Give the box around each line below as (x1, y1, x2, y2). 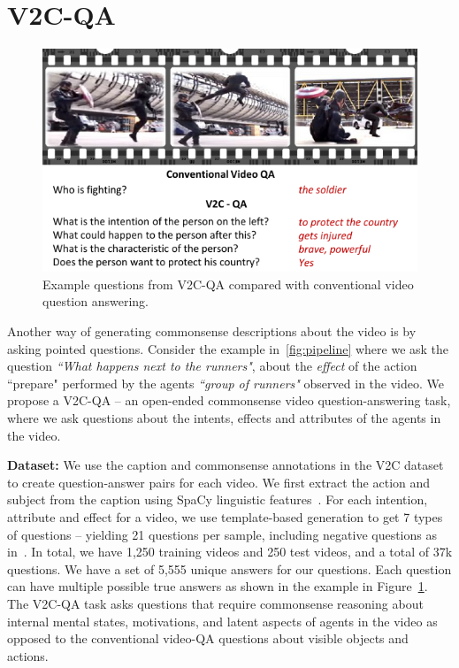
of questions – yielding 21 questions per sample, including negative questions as (7, 525, 437, 543)
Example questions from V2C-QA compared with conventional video (42, 274, 414, 293)
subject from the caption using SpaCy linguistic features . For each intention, (7, 490, 428, 509)
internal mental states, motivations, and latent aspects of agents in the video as (7, 611, 438, 630)
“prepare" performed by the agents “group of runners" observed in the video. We (7, 373, 444, 392)
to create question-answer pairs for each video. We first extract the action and (7, 472, 431, 491)
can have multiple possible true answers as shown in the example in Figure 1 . (7, 577, 428, 595)
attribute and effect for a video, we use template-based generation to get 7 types (7, 507, 443, 526)
